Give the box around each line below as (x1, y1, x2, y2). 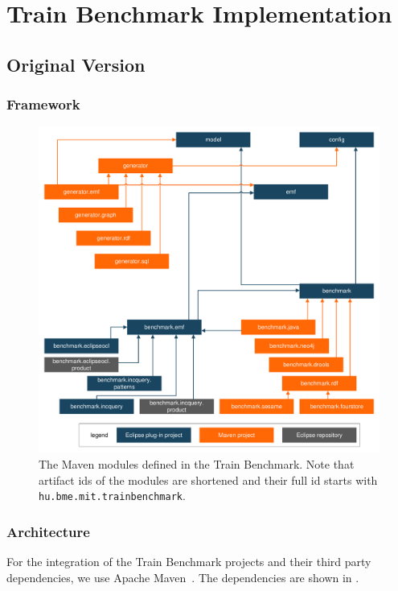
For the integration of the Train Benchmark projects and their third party (6, 552, 371, 569)
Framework (6, 94, 80, 114)
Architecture (6, 521, 90, 541)
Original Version (6, 52, 146, 76)
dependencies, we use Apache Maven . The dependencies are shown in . (6, 568, 359, 585)
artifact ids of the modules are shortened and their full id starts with (39, 471, 378, 488)
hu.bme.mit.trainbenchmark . (39, 487, 186, 504)
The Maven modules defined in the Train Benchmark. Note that (39, 455, 355, 472)
